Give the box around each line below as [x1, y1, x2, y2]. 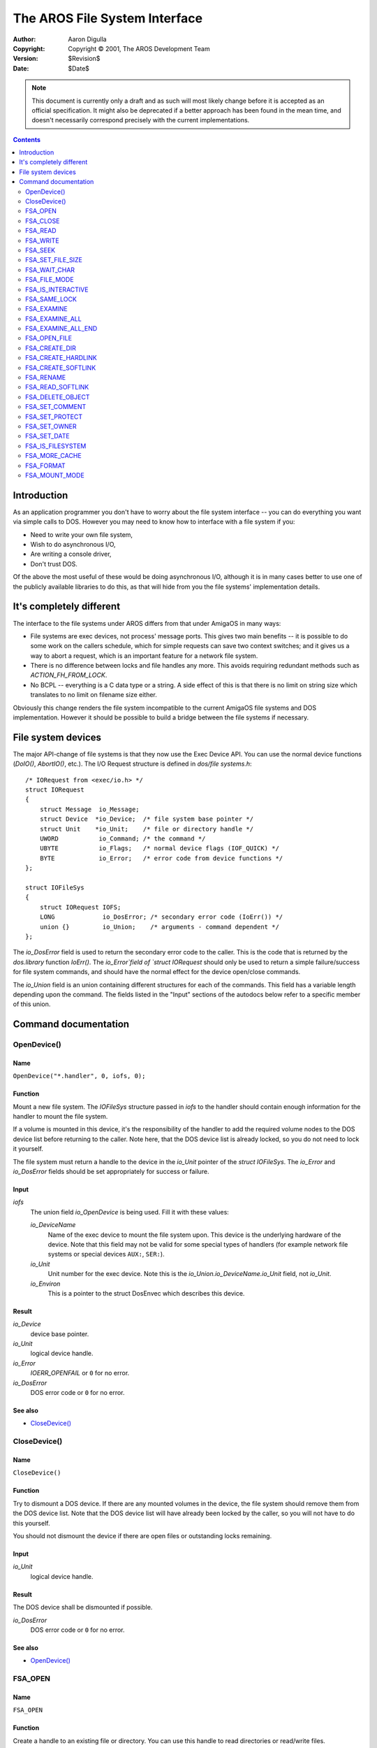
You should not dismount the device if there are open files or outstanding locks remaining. [13, 1531, 272, 1540]
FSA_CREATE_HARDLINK [25, 354, 97, 362]
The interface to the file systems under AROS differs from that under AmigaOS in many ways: [13, 619, 281, 627]
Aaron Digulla [68, 35, 108, 43]
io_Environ [30, 1280, 61, 1288]
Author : [13, 35, 36, 43]
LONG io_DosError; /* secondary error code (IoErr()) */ [39, 913, 283, 921]
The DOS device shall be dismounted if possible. [13, 1603, 153, 1612]
